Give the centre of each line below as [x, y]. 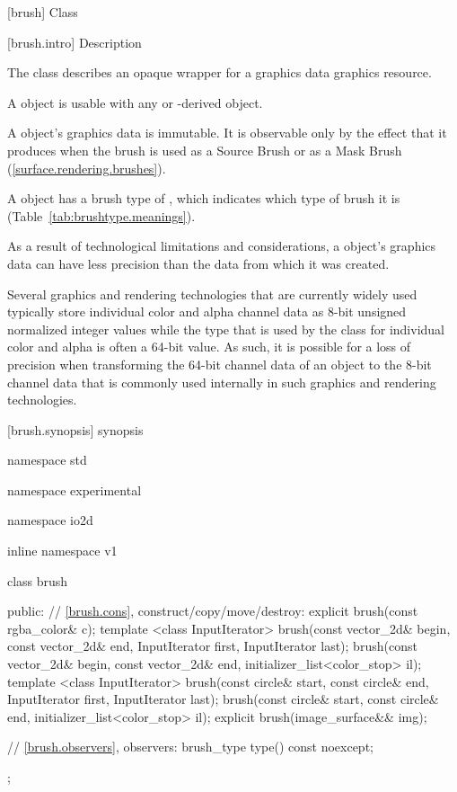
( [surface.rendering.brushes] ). [87, 168]
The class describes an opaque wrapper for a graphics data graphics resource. [220, 72]
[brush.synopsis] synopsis [75, 429]
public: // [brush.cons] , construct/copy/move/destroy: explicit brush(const [213, 611]
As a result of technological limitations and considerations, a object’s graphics [222, 246]
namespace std [47, 460]
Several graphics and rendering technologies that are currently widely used [212, 294]
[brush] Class [43, 12]
